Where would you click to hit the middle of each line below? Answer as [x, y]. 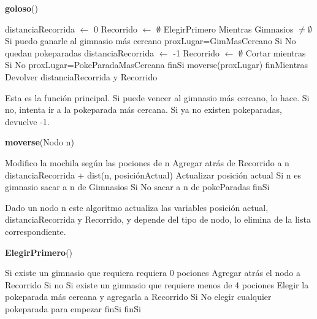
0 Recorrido [116, 29]
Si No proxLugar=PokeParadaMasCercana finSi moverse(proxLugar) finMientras [157, 65]
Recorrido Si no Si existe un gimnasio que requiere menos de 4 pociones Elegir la [157, 284]
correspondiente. [36, 231]
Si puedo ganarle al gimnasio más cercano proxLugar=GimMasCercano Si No [151, 41]
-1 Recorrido [196, 52]
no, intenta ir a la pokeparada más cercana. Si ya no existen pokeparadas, [143, 110]
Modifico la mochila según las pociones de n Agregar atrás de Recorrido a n [147, 162]
